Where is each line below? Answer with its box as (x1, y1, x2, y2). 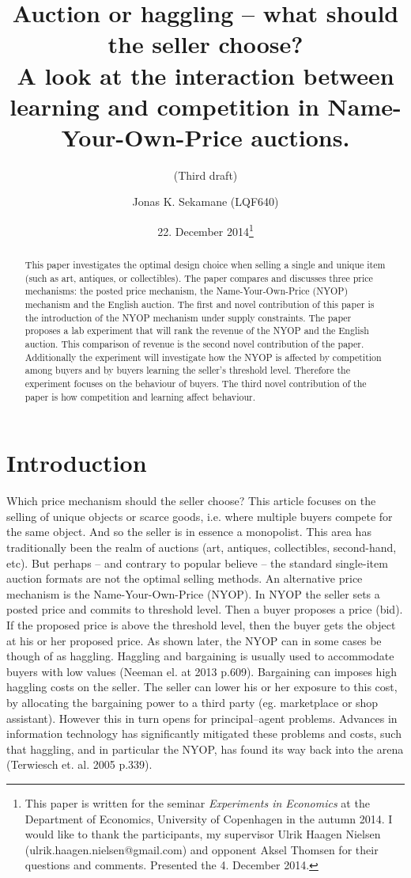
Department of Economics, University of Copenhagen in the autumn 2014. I (25, 810, 393, 827)
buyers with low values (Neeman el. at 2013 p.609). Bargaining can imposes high (6, 663, 398, 679)
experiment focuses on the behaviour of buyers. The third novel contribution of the (25, 377, 367, 390)
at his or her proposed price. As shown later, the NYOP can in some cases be (6, 632, 382, 648)
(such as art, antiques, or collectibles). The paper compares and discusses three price (25, 271, 373, 284)
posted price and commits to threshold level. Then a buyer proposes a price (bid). (6, 601, 403, 618)
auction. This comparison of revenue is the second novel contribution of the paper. (25, 337, 364, 351)
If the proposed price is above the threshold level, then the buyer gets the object (6, 617, 396, 633)
